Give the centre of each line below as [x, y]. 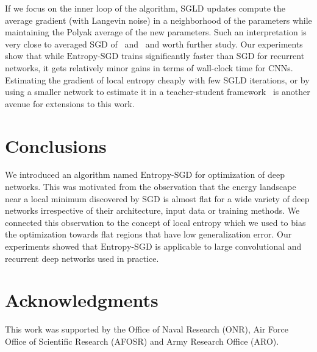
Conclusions [56, 145]
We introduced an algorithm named [71, 174]
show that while [34, 56]
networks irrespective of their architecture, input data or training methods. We [152, 210]
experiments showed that [52, 246]
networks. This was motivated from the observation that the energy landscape [151, 187]
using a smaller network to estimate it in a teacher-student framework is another [158, 92]
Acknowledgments [82, 300]
